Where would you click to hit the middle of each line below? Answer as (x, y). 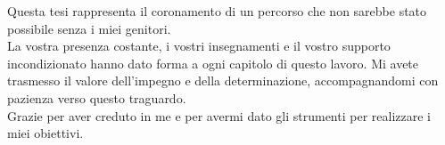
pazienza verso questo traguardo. (97, 97)
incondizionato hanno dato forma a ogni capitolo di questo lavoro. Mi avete (213, 63)
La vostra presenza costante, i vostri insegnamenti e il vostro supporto (199, 46)
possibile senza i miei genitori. (89, 28)
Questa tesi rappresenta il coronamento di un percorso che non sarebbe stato (217, 11)
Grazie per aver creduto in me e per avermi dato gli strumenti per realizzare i (219, 115)
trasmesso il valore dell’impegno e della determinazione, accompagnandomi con (223, 81)
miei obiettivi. (45, 133)
